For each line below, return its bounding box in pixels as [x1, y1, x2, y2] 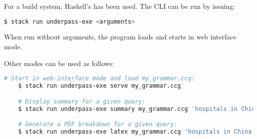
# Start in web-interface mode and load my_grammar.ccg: [4, 75, 195, 82]
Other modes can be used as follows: [4, 58, 114, 68]
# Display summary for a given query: [18, 98, 146, 105]
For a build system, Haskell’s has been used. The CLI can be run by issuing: [4, 1, 235, 11]
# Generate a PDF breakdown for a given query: [18, 121, 177, 128]
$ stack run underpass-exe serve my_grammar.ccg [18, 82, 181, 90]
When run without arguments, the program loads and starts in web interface [4, 32, 236, 42]
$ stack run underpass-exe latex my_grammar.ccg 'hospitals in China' [18, 128, 256, 135]
